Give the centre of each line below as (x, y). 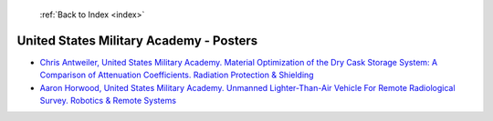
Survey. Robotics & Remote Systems (108, 101)
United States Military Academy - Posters (137, 40)
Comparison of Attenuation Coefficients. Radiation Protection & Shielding (177, 75)
